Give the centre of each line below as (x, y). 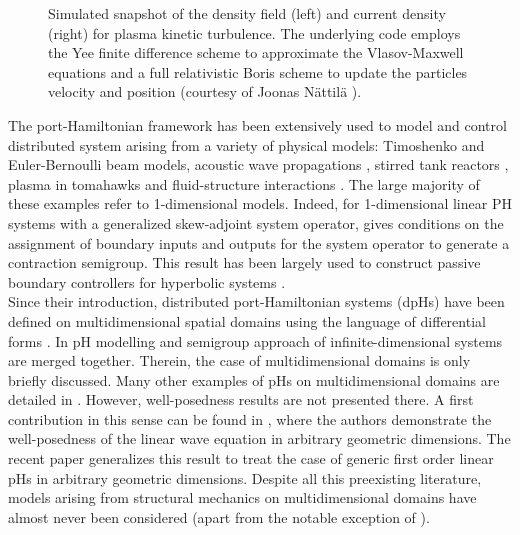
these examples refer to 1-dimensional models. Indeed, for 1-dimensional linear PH (260, 203)
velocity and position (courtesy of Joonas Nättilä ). (205, 91)
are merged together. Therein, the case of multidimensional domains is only (239, 360)
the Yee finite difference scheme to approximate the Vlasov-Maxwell (256, 52)
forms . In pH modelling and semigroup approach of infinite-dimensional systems (255, 340)
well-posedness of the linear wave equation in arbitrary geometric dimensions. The (259, 438)
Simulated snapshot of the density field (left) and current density (247, 13)
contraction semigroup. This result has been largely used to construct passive (244, 262)
